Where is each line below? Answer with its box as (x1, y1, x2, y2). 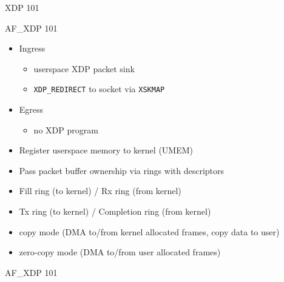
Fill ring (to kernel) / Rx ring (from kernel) (19, 184, 181, 197)
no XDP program (33, 123, 98, 136)
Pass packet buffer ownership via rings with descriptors (19, 164, 225, 176)
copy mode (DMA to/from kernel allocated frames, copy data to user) (19, 225, 280, 238)
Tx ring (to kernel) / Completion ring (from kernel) (19, 205, 211, 217)
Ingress (19, 42, 46, 55)
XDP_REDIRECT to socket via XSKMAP (33, 82, 165, 95)
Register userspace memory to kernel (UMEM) (19, 144, 193, 156)
